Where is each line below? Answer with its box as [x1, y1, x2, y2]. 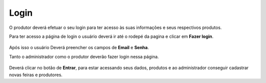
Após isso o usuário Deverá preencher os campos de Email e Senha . [9, 45, 149, 51]
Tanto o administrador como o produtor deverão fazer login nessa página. [9, 54, 159, 59]
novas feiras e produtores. [9, 72, 63, 78]
